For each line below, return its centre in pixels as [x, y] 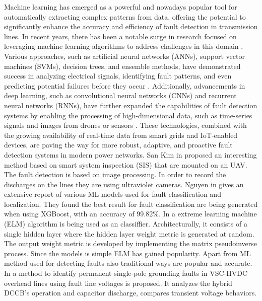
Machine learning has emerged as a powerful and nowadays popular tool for [121, 7]
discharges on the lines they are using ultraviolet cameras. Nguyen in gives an [124, 184]
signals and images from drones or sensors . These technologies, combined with [125, 125]
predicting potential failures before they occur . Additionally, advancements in [125, 85]
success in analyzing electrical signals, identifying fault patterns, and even [118, 76]
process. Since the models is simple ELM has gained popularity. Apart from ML [127, 253]
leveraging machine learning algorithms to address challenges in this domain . [124, 46]
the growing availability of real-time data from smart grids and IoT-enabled [121, 135]
